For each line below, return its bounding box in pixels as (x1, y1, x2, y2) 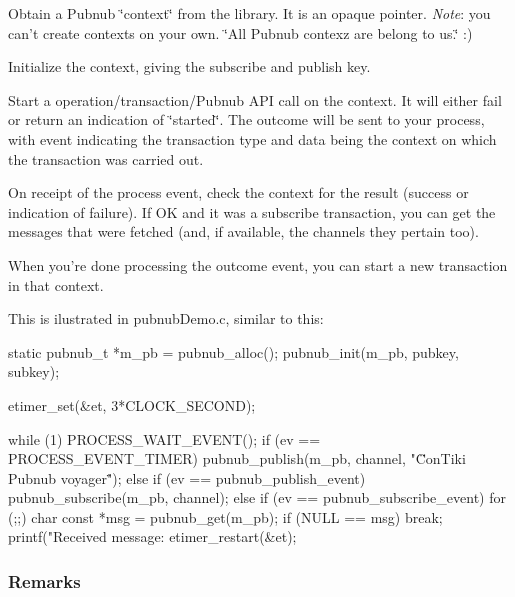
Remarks (8, 568, 81, 593)
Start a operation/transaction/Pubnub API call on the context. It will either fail (8, 89, 502, 110)
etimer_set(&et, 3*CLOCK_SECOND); (8, 394, 256, 415)
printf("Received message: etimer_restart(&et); (8, 526, 297, 547)
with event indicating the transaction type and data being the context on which (8, 128, 497, 149)
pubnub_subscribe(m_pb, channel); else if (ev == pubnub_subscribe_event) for (8, 487, 506, 508)
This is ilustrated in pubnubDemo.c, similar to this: (8, 308, 324, 329)
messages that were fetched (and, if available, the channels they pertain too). (8, 221, 479, 242)
